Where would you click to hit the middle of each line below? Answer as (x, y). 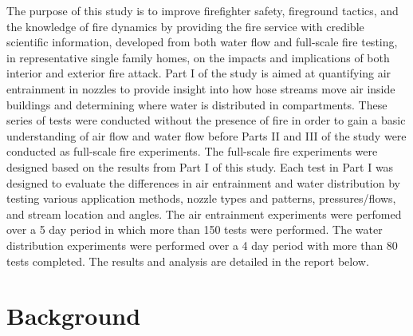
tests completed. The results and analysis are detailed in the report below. (188, 261)
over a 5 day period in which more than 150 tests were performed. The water (195, 229)
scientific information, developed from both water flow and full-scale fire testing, (202, 42)
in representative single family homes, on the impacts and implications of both (198, 57)
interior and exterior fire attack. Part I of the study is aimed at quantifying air (199, 73)
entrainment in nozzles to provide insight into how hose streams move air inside (201, 88)
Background (74, 316)
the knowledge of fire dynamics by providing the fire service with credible (185, 26)
